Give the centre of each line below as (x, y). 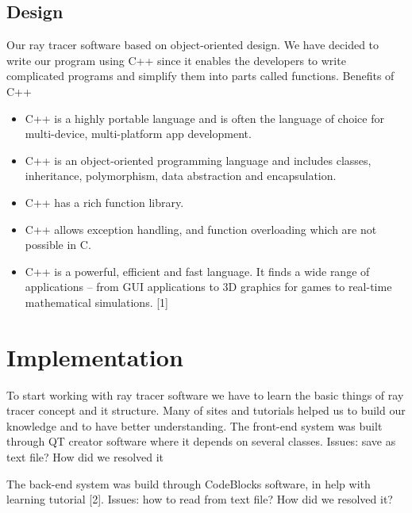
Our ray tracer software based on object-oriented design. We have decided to (193, 45)
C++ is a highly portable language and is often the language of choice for (204, 118)
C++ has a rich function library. (104, 202)
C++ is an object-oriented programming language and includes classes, (198, 160)
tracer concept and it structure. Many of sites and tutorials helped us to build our (206, 410)
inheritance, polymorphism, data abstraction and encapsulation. (181, 176)
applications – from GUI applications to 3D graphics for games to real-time (208, 287)
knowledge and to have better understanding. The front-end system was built (194, 425)
